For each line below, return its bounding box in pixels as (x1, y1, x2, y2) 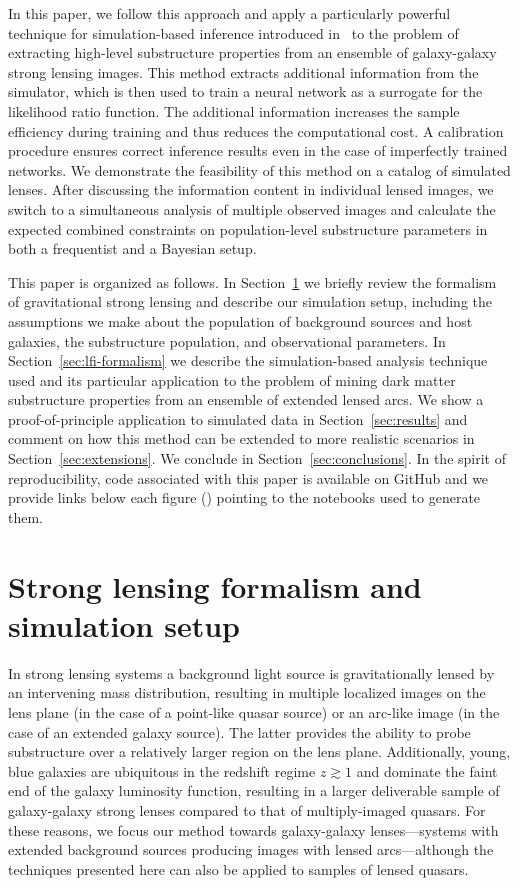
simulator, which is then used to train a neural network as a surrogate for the (8, 81, 483, 102)
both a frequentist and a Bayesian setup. (8, 238, 257, 259)
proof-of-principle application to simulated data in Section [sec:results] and (8, 408, 468, 429)
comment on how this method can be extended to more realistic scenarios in (8, 428, 475, 449)
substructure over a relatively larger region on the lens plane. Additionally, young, (8, 741, 511, 762)
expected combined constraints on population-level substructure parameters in (8, 218, 488, 239)
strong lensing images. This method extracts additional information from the (8, 61, 479, 82)
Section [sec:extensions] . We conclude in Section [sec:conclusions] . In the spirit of (8, 448, 507, 469)
